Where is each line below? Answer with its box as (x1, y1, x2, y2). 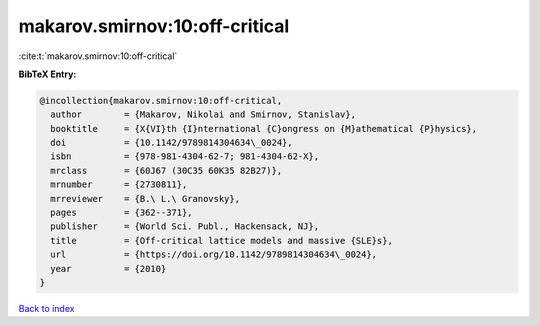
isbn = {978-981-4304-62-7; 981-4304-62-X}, (50, 151, 320, 162)
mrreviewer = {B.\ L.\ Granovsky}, (50, 193, 240, 204)
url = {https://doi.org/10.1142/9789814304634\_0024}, (50, 249, 378, 260)
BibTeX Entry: (18, 68, 77, 80)
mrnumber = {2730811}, (50, 179, 188, 190)
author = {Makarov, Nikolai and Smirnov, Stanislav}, (50, 109, 357, 120)
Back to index (18, 302, 75, 314)
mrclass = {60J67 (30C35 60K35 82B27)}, (50, 165, 283, 176)
